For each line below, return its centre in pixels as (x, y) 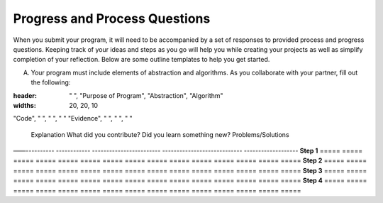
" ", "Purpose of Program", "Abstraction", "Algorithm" (146, 95)
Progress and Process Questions (112, 18)
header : (25, 95)
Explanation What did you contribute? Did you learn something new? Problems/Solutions (160, 134)
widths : (25, 105)
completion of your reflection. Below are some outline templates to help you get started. (141, 60)
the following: (51, 82)
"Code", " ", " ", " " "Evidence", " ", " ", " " (73, 119)
